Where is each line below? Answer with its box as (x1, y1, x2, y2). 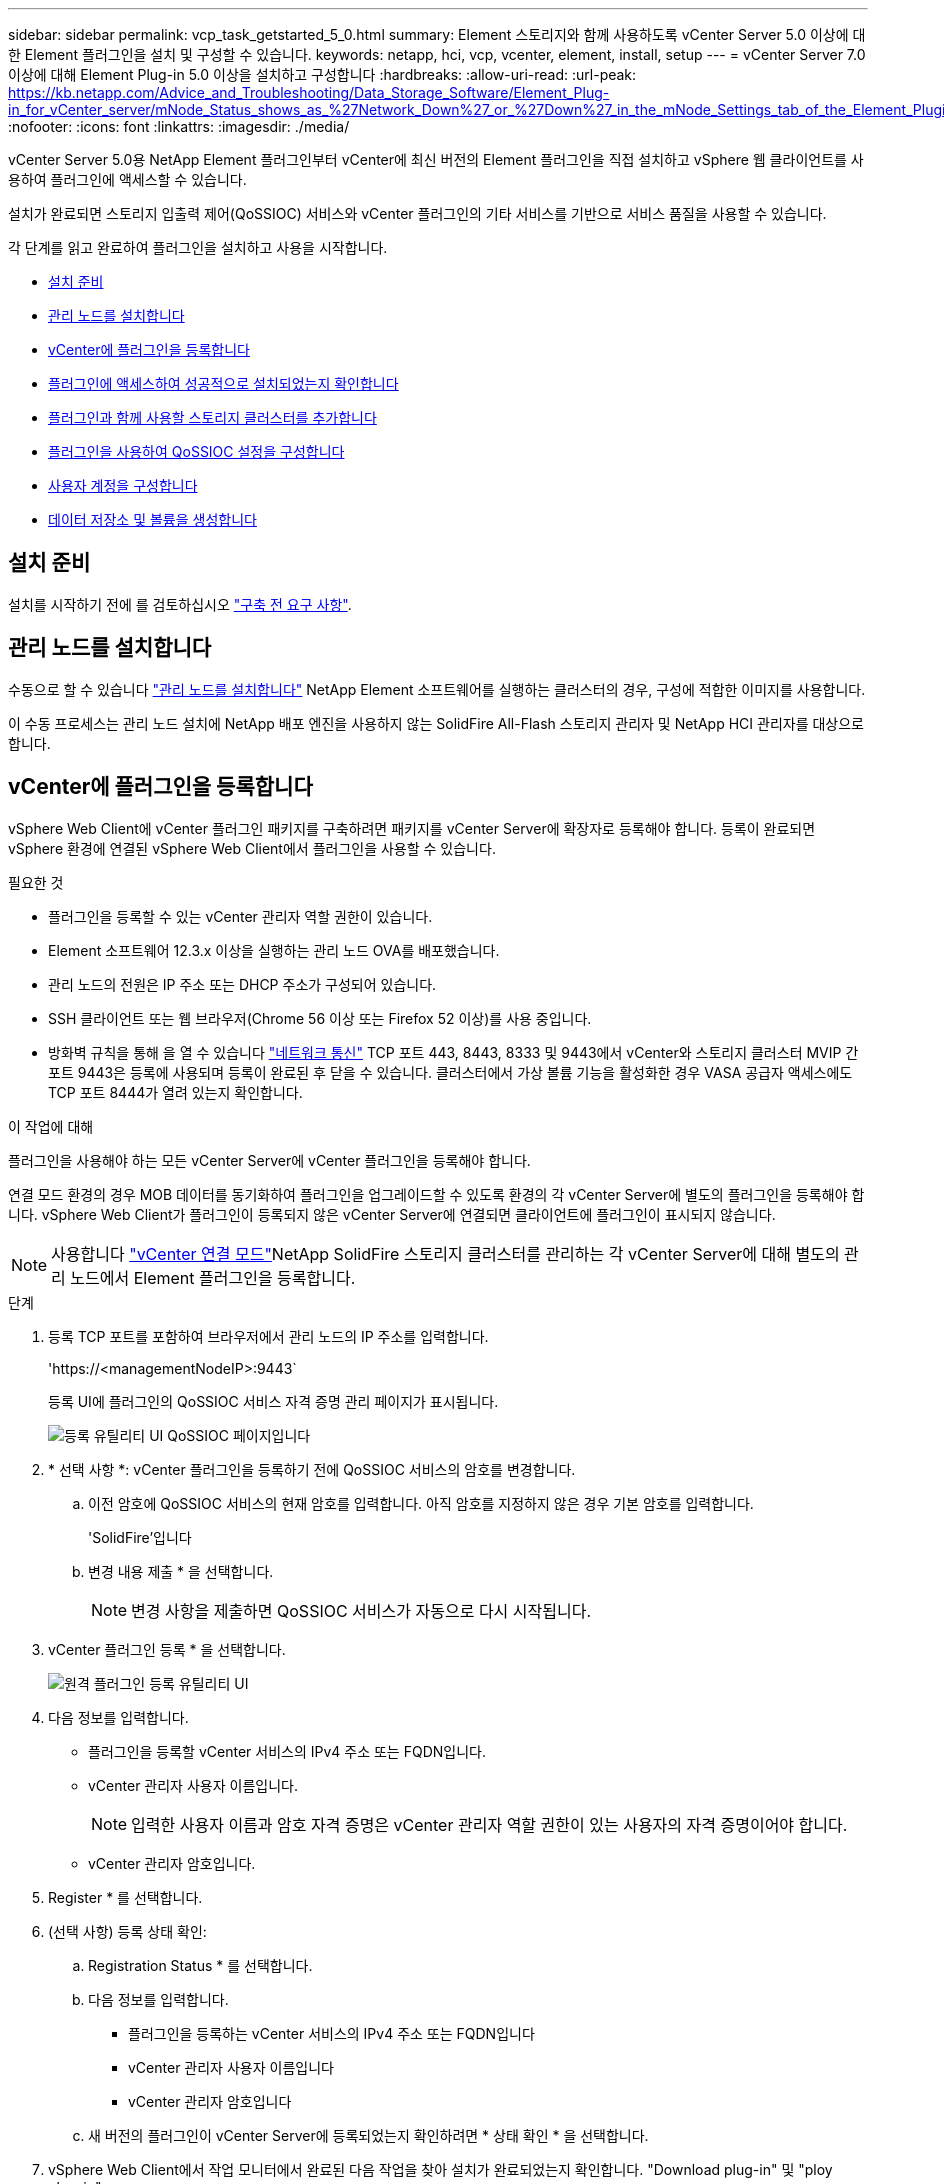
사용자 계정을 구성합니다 (48, 477, 198, 494)
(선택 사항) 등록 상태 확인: (48, 1922, 207, 1940)
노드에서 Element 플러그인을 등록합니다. (70, 1267, 356, 1288)
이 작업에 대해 (8, 1117, 94, 1135)
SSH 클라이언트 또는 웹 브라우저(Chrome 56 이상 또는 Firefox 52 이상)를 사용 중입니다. (48, 1009, 592, 1027)
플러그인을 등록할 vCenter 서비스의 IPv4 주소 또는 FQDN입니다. (88, 1742, 486, 1760)
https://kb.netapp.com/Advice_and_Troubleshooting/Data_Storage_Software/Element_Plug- (8, 84, 610, 101)
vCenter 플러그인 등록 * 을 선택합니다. (48, 1640, 286, 1658)
